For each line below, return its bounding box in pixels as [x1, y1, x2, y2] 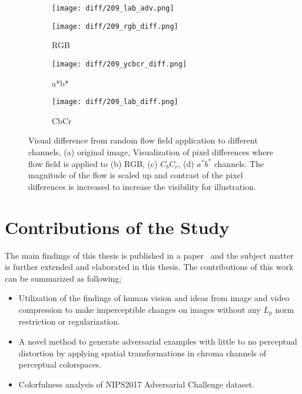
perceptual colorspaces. [18, 358, 102, 370]
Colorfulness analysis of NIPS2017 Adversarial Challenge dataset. [18, 378, 254, 390]
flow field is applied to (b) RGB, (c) [28, 157, 158, 169]
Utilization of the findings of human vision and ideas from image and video [18, 292, 290, 304]
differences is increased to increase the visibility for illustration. [28, 180, 256, 192]
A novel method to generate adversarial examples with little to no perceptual [18, 335, 297, 347]
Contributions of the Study [5, 215, 230, 239]
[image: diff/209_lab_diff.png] [52, 98, 178, 106]
